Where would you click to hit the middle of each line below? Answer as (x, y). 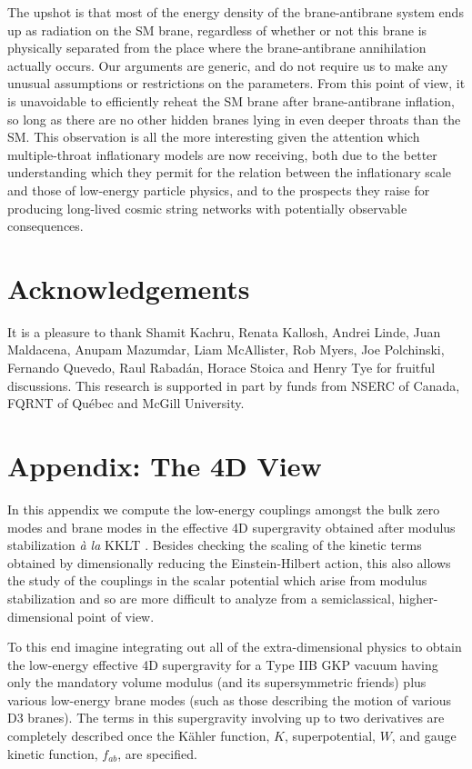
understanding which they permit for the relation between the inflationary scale (230, 172)
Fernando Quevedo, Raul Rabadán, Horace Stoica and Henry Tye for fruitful (221, 368)
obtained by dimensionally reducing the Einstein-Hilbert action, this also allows (229, 562)
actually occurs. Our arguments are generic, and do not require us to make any (228, 65)
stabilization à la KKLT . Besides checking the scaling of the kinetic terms (215, 545)
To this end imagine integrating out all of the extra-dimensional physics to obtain (235, 647)
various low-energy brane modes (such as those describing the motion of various (229, 699)
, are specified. (157, 753)
